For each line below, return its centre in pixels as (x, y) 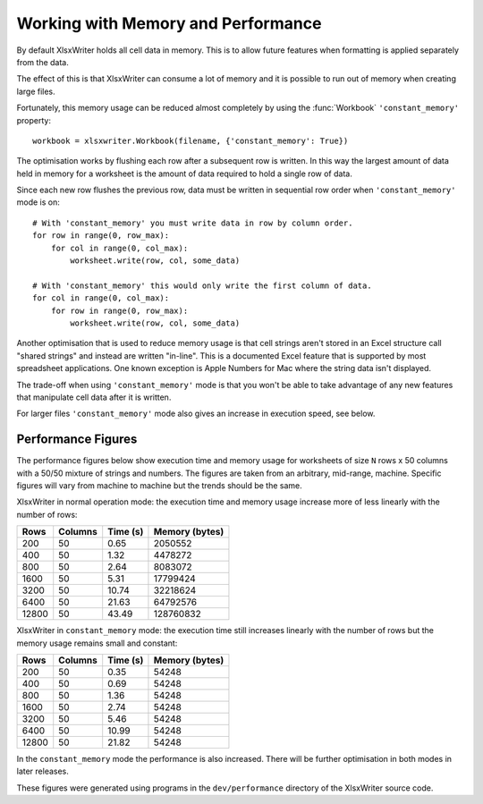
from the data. (42, 62)
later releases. (42, 771)
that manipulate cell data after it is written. (94, 397)
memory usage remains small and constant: (97, 643)
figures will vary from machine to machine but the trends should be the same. (160, 486)
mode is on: (38, 202)
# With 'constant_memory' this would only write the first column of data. (202, 285)
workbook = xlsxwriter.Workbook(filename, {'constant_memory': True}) (191, 140)
